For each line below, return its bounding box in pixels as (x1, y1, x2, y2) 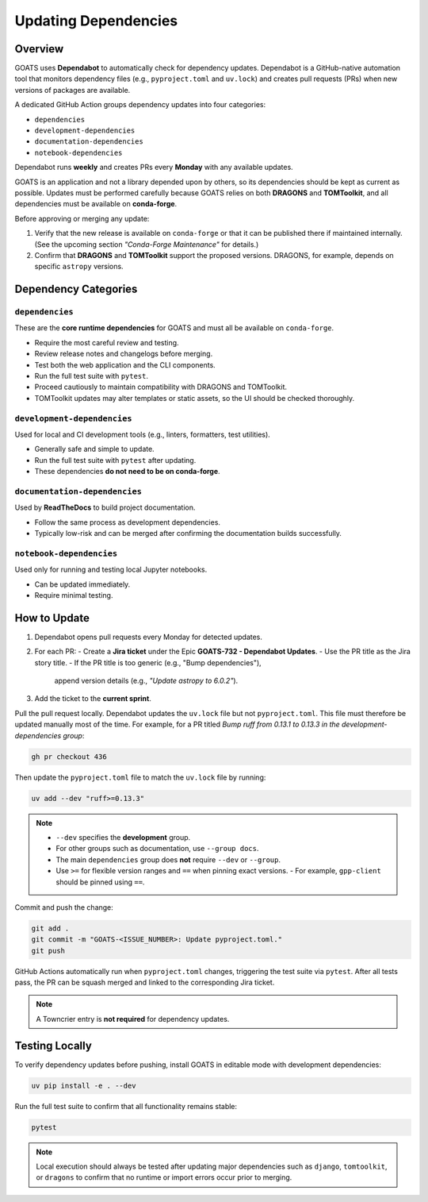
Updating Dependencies (14, 12, 178, 29)
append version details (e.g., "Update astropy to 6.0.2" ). (54, 676, 239, 686)
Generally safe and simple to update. (34, 445, 155, 454)
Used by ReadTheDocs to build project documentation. (14, 503, 196, 512)
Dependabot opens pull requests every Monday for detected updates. (34, 632, 263, 641)
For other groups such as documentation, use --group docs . (55, 844, 259, 853)
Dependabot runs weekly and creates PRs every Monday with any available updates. (14, 163, 293, 172)
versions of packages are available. (14, 85, 131, 94)
